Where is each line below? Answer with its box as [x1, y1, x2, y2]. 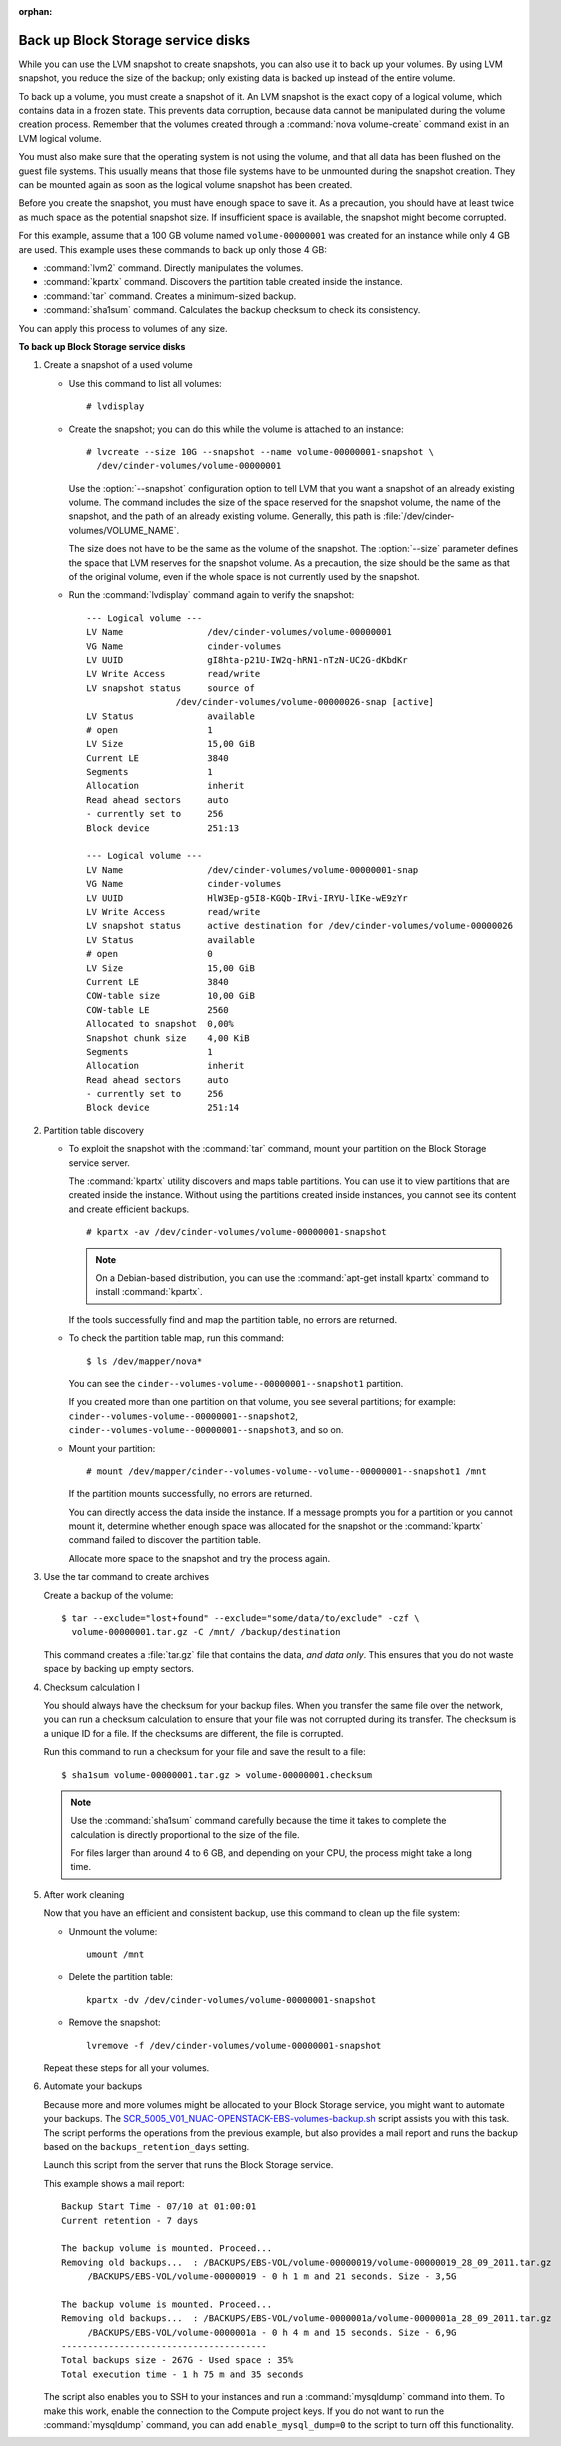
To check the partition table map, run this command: [68, 1332, 285, 1344]
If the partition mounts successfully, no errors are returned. [68, 1488, 313, 1500]
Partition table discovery [43, 1124, 144, 1136]
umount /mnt [86, 1949, 145, 1960]
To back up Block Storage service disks [18, 340, 186, 352]
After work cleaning [43, 1888, 125, 1900]
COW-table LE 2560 [86, 1004, 229, 1015]
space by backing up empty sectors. [43, 1663, 195, 1675]
